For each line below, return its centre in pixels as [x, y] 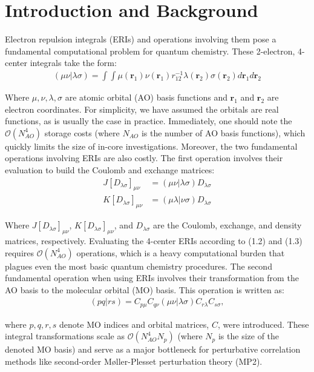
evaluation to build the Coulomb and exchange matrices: [110, 169]
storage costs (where [82, 132]
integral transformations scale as [65, 336]
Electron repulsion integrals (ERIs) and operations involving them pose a [141, 39]
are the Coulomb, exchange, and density [227, 225]
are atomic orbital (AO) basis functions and [146, 97]
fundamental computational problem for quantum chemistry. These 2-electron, [150, 51]
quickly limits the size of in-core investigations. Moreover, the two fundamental [151, 146]
